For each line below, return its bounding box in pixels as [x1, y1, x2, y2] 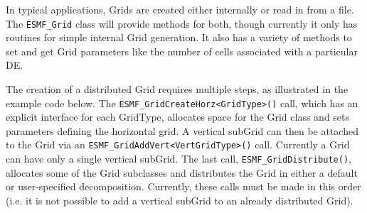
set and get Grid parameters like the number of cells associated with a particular [6, 43, 358, 58]
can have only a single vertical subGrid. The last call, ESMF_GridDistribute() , [6, 151, 351, 166]
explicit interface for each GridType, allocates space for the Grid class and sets [6, 109, 350, 124]
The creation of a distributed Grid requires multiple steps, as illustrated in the [6, 82, 349, 97]
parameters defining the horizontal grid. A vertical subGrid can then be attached [6, 123, 358, 138]
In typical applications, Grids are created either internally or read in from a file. [6, 2, 354, 16]
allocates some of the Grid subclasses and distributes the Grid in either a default [6, 165, 358, 180]
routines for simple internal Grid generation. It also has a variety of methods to [6, 30, 352, 45]
